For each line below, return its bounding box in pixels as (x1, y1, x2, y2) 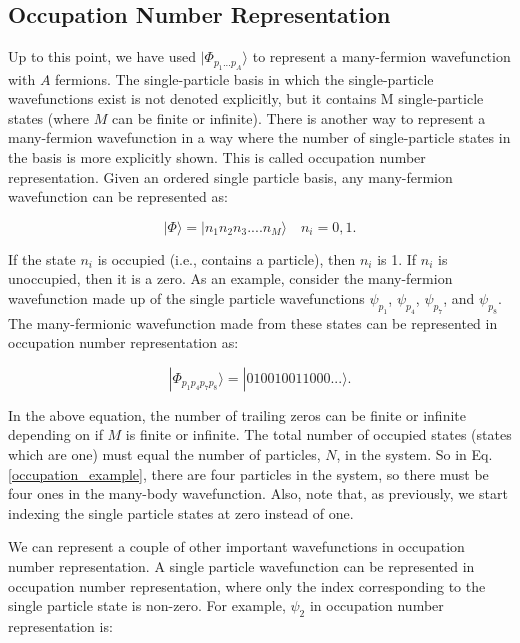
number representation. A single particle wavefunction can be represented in (8, 556, 475, 577)
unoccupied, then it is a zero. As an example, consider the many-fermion (8, 268, 453, 289)
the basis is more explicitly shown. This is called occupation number (8, 146, 426, 167)
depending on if (8, 424, 103, 445)
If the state (8, 248, 76, 269)
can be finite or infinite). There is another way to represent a (111, 107, 486, 128)
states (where (8, 107, 90, 128)
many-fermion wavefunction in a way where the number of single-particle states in (8, 127, 511, 148)
